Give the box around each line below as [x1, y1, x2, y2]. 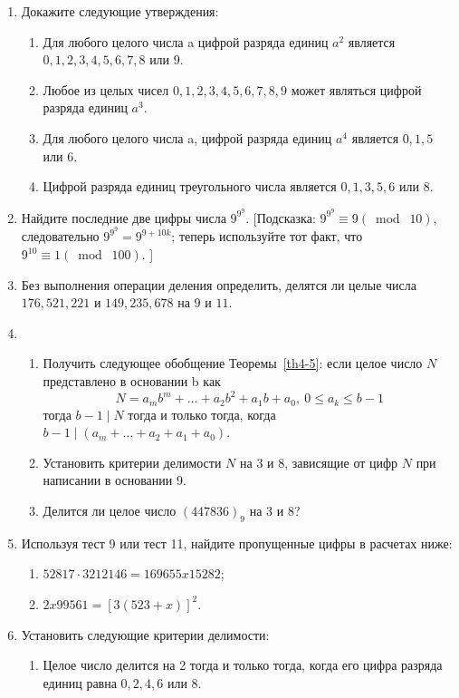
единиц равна [43, 673, 117, 692]
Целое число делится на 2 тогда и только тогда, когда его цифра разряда [43, 655, 443, 674]
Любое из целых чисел [43, 80, 169, 99]
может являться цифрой [291, 80, 422, 99]
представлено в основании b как [43, 372, 221, 391]
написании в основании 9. [43, 470, 186, 490]
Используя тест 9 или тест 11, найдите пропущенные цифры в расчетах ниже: [21, 533, 453, 552]
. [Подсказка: [245, 208, 316, 227]
